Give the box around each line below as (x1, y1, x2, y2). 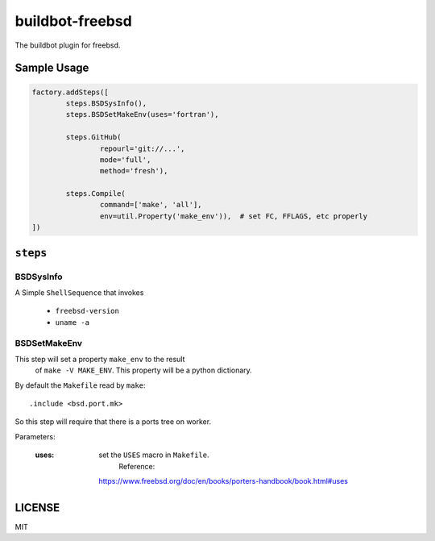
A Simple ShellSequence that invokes (14, 287, 144, 298)
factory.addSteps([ (31, 87, 109, 97)
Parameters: (14, 431, 56, 441)
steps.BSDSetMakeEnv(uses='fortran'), (65, 110, 219, 119)
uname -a (55, 318, 90, 327)
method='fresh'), (99, 166, 168, 176)
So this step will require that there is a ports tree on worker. (14, 417, 212, 427)
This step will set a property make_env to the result (14, 354, 185, 364)
